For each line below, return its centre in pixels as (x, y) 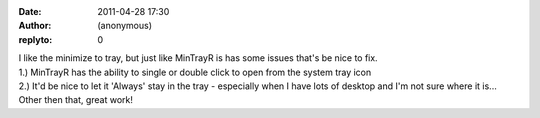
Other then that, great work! (76, 100)
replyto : (35, 39)
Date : (30, 11)
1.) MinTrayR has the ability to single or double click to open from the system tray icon (195, 72)
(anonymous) (125, 26)
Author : (35, 26)
